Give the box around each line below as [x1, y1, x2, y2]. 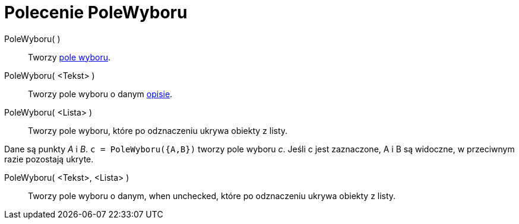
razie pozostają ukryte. [4, 153, 94, 164]
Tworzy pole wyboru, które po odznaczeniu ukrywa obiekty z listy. [28, 125, 288, 136]
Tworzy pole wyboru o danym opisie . [28, 88, 173, 99]
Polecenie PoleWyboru [4, 2, 188, 23]
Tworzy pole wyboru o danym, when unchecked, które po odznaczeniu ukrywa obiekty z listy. [28, 190, 396, 201]
